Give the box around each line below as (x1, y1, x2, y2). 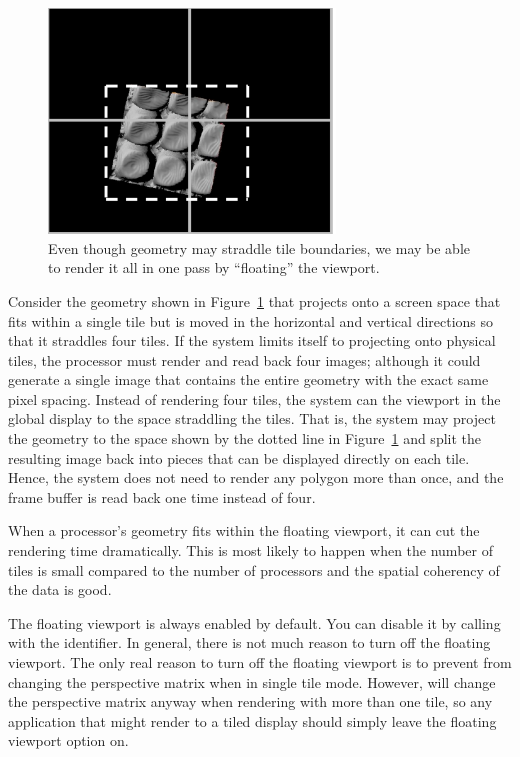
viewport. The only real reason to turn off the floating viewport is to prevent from (8, 652, 512, 672)
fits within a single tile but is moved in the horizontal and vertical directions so (8, 310, 494, 331)
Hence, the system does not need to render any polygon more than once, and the (8, 467, 504, 488)
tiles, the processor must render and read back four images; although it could (8, 349, 481, 370)
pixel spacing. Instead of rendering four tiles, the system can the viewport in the (8, 388, 501, 409)
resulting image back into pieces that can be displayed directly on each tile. (8, 447, 470, 468)
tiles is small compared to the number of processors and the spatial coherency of (8, 559, 500, 580)
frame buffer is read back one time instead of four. (8, 486, 316, 507)
